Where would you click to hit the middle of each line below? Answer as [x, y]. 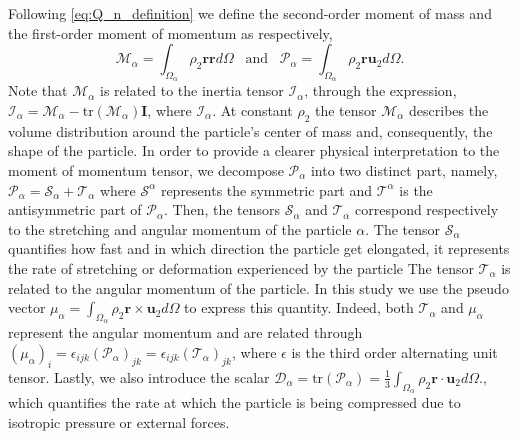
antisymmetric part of [75, 209]
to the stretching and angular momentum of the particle [180, 228]
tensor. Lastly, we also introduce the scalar [139, 376]
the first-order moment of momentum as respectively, [170, 32]
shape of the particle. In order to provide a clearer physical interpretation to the [254, 150]
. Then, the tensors [222, 209]
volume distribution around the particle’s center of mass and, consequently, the [250, 130]
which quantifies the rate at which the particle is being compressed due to [234, 401]
